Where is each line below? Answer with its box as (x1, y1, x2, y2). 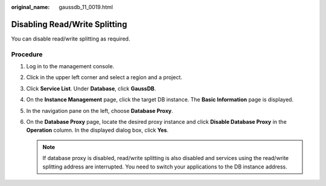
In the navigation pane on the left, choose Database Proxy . (26, 107, 173, 114)
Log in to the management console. (26, 63, 115, 70)
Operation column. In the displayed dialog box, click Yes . (26, 127, 169, 134)
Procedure (11, 50, 43, 59)
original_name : (11, 4, 50, 10)
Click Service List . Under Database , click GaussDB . (26, 85, 156, 92)
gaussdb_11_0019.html (59, 4, 113, 10)
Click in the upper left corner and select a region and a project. (26, 74, 182, 81)
